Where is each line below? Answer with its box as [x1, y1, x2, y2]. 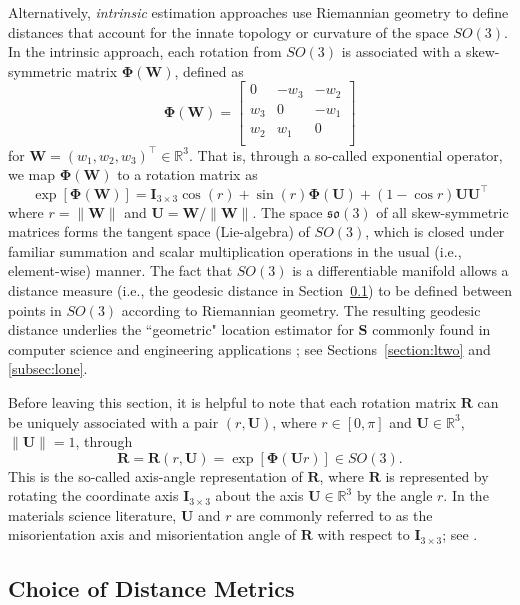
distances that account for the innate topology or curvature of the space [8, 21, 449, 42]
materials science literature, [8, 504, 177, 525]
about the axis [215, 485, 304, 506]
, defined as [174, 60, 244, 81]
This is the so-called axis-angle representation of [8, 465, 303, 486]
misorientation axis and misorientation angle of [8, 524, 297, 545]
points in [8, 299, 62, 320]
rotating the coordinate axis [8, 485, 179, 506]
